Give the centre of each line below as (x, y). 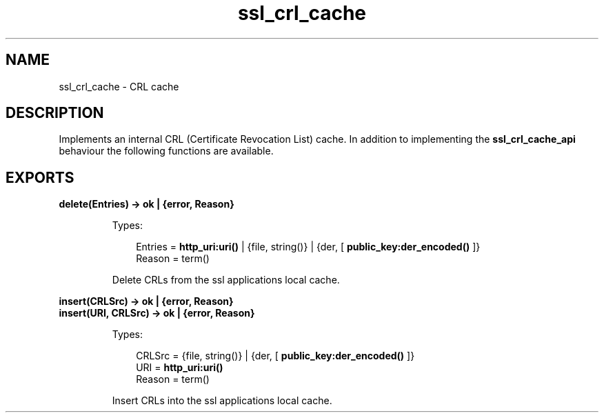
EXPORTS (40, 177)
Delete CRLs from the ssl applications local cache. (226, 280)
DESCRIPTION (55, 113)
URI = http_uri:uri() (180, 368)
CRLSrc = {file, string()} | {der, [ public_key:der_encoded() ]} (275, 356)
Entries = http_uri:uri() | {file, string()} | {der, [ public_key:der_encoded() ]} (308, 247)
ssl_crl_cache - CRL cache (119, 86)
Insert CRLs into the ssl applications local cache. (222, 401)
